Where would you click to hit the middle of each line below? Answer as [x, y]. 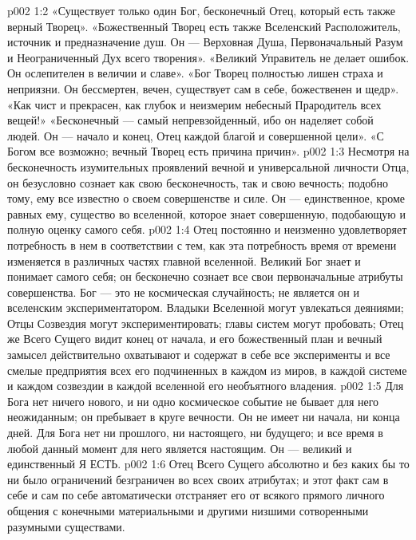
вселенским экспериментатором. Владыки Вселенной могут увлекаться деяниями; [206, 307]
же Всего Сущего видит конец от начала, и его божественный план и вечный [195, 339]
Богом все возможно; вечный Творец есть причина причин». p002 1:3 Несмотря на [208, 151]
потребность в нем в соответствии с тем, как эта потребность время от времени [202, 244]
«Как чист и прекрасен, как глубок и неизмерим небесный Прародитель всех [194, 104]
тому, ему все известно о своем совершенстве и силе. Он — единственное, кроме [206, 198]
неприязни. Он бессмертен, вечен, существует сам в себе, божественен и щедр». [203, 88]
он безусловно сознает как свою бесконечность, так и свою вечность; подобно [198, 182]
